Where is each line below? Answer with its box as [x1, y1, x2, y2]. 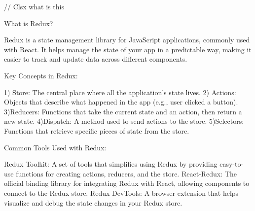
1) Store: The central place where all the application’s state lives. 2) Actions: [4, 87, 236, 97]
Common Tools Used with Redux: [4, 142, 107, 152]
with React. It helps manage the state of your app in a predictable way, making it [4, 44, 252, 54]
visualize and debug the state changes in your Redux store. [4, 197, 182, 208]
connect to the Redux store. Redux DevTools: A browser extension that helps [4, 187, 239, 198]
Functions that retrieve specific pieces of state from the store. [4, 125, 189, 136]
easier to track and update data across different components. [4, 54, 187, 64]
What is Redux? [4, 18, 53, 28]
